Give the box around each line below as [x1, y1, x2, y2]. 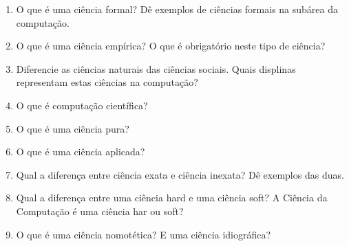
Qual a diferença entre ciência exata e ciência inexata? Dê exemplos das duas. [16, 167, 344, 181]
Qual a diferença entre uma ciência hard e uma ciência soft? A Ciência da [16, 190, 328, 205]
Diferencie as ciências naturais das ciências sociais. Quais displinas [16, 61, 296, 76]
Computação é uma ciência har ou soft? [16, 203, 184, 218]
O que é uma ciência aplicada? [16, 144, 145, 159]
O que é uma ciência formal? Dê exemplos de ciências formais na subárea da [16, 2, 339, 16]
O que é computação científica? [16, 98, 148, 112]
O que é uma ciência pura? [16, 121, 129, 135]
